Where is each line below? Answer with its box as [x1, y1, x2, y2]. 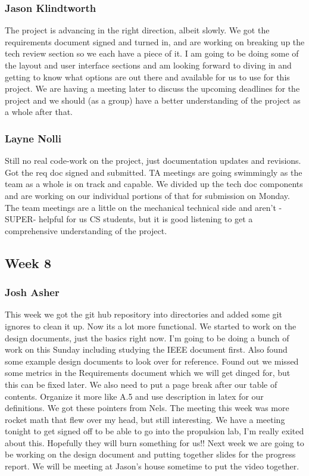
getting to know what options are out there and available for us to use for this [5, 70, 290, 83]
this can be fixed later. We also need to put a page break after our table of [5, 378, 277, 390]
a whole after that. [5, 105, 73, 118]
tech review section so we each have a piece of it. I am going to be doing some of [5, 47, 299, 60]
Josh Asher [5, 285, 60, 300]
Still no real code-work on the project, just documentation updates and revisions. [5, 154, 301, 167]
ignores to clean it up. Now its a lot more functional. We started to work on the [5, 319, 296, 332]
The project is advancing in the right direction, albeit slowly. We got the [5, 24, 270, 36]
